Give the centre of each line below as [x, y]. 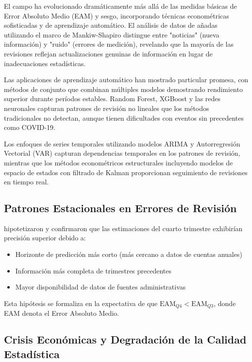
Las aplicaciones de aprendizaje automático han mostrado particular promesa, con [126, 80]
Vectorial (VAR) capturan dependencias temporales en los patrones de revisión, [122, 153]
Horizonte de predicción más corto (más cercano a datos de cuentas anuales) [129, 254]
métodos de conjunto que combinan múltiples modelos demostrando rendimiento [123, 89]
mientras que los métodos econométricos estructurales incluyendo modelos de [118, 162]
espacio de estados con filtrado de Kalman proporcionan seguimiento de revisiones [126, 172]
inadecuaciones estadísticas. [45, 63]
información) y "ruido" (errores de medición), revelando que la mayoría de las [119, 44]
